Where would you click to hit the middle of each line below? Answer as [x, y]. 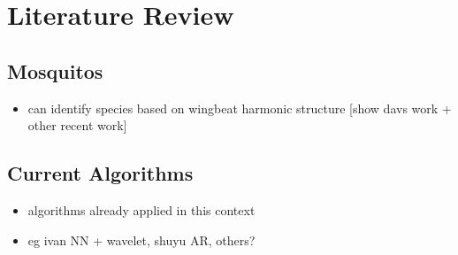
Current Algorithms [100, 173]
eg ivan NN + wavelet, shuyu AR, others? [141, 240]
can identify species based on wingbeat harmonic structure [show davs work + [240, 108]
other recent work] [77, 125]
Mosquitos [55, 70]
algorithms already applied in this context [141, 209]
